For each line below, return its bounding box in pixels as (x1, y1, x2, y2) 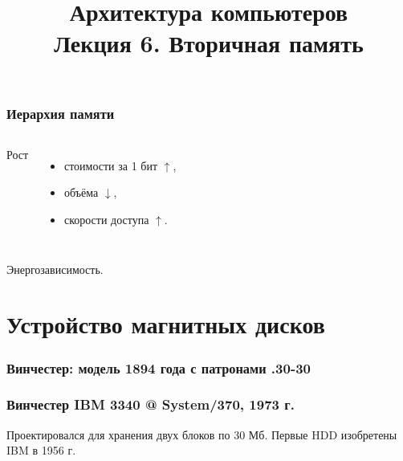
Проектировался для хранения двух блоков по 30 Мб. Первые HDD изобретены (6, 426, 397, 443)
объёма (63, 184, 99, 201)
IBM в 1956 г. (6, 442, 76, 459)
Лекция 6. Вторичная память (54, 27, 364, 59)
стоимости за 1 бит (63, 157, 158, 173)
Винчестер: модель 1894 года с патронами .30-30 (6, 357, 311, 377)
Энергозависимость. (6, 260, 104, 277)
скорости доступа (63, 211, 149, 228)
